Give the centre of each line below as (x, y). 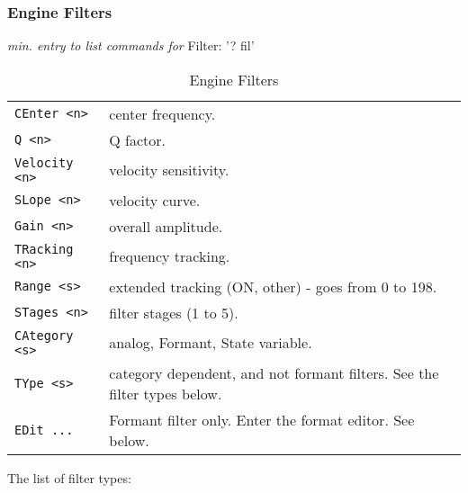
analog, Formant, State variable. (211, 343)
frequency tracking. (170, 256)
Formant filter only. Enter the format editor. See (262, 419)
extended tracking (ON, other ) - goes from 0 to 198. (273, 286)
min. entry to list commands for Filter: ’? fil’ (131, 45)
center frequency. (162, 113)
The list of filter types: (69, 477)
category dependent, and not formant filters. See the (274, 372)
